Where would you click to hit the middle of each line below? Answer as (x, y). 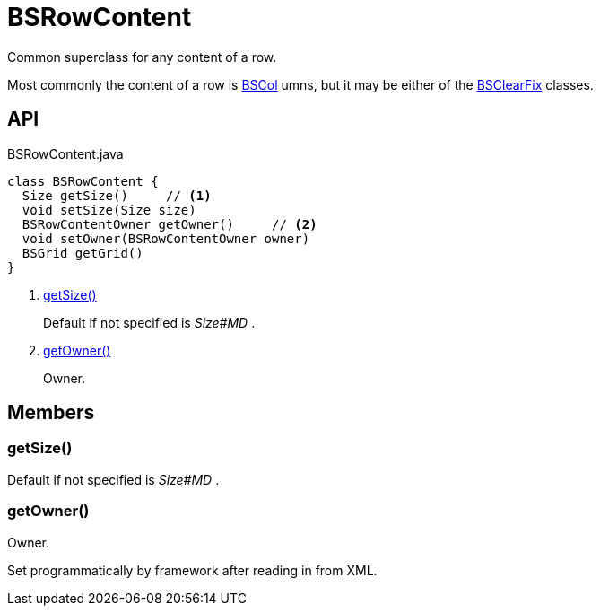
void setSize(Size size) (109, 210)
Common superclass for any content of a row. (142, 57)
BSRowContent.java (65, 153)
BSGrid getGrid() (83, 253)
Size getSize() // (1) (117, 195)
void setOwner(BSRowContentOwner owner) (166, 238)
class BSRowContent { (83, 181)
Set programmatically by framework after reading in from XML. (192, 570)
